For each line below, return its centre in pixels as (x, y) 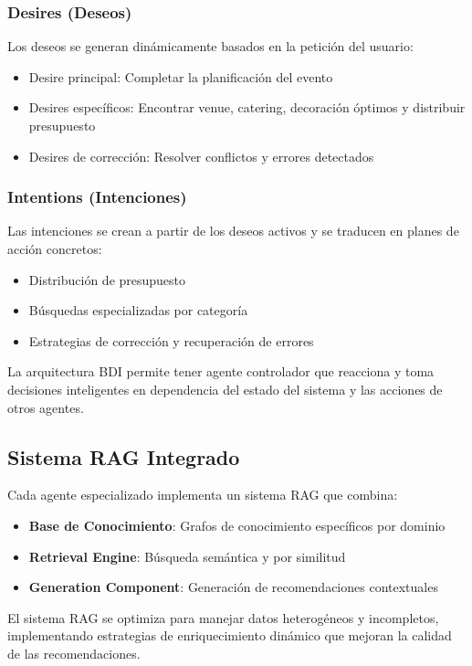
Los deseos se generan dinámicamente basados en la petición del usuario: (210, 46)
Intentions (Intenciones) (97, 197)
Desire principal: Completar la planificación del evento (181, 76)
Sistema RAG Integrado (124, 456)
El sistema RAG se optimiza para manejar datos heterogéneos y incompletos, (223, 617)
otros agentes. (46, 407)
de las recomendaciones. (74, 653)
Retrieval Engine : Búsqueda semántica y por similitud (187, 556)
